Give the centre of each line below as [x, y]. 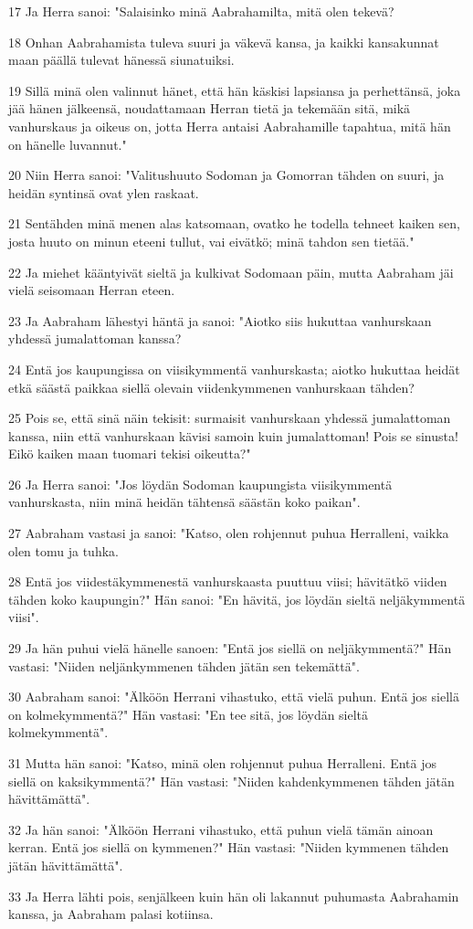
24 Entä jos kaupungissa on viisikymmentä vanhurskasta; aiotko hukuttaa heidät [234, 369]
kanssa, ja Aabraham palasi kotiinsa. [111, 914]
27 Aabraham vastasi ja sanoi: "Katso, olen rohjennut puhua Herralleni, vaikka [229, 533]
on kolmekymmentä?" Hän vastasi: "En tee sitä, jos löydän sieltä [189, 714]
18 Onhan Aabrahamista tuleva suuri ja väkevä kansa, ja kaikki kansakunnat [224, 42]
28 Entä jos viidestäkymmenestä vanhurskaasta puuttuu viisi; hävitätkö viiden [228, 581]
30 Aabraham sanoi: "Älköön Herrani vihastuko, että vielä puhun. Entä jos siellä [234, 697]
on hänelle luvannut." [68, 144]
